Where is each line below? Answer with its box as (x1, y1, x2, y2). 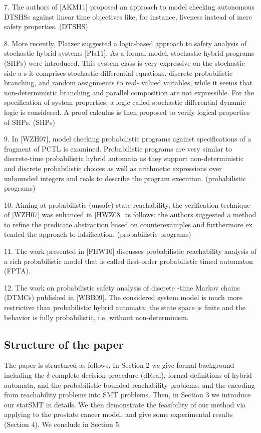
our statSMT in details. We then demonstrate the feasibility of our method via (4, 399, 246, 409)
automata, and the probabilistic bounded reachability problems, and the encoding (4, 379, 255, 390)
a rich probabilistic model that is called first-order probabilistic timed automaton (4, 255, 253, 266)
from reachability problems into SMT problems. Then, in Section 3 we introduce (4, 389, 251, 400)
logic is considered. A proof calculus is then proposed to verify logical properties (4, 106, 250, 117)
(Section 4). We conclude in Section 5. (4, 418, 121, 429)
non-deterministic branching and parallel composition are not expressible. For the (4, 87, 254, 97)
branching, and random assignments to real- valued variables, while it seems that (4, 77, 253, 88)
